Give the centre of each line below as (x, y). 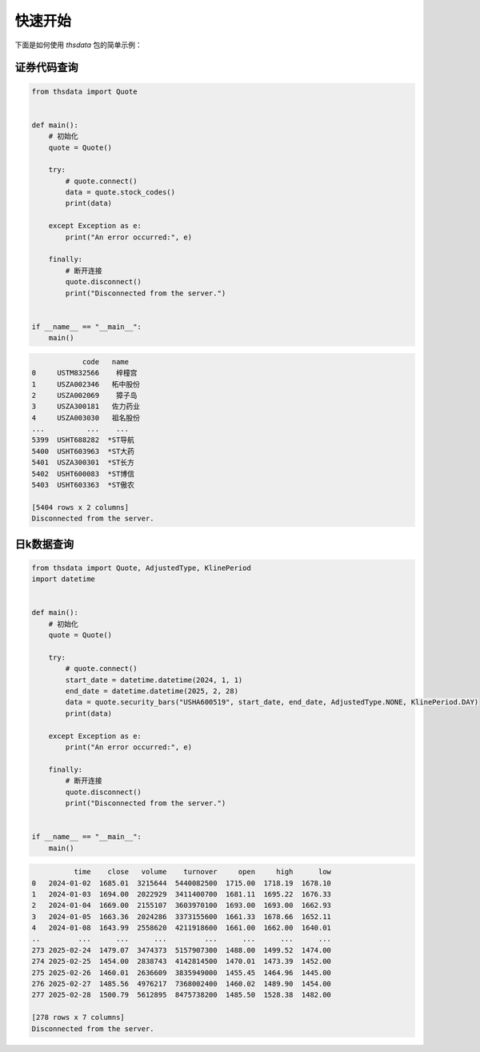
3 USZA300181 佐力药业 (86, 407)
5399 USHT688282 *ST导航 (83, 440)
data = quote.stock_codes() (120, 193)
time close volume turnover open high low (202, 872)
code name (106, 361)
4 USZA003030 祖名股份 (86, 418)
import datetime (64, 579)
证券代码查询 (46, 68)
